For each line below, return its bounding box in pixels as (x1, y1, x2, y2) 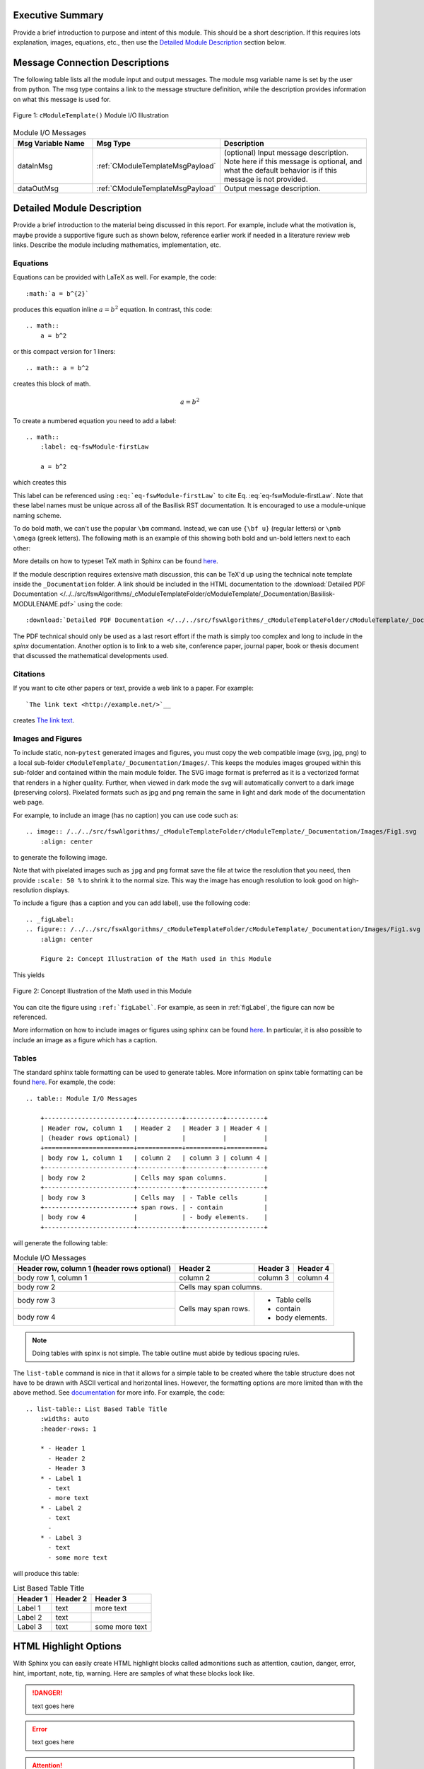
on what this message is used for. (13, 95, 111, 103)
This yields (13, 970, 45, 979)
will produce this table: (13, 1569, 79, 1578)
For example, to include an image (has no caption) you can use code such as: (13, 811, 239, 819)
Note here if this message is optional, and (223, 156, 363, 166)
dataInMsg (17, 161, 53, 171)
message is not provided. (223, 174, 309, 184)
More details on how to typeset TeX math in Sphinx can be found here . (13, 557, 218, 565)
